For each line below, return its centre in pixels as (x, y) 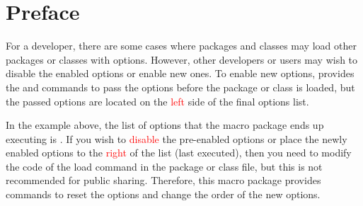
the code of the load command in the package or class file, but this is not (164, 166)
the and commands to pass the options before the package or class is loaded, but (180, 87)
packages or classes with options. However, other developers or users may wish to (182, 59)
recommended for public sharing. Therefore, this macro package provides (163, 180)
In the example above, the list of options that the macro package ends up (165, 125)
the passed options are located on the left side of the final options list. (157, 101)
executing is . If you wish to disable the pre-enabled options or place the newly (177, 138)
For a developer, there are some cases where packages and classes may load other (181, 46)
